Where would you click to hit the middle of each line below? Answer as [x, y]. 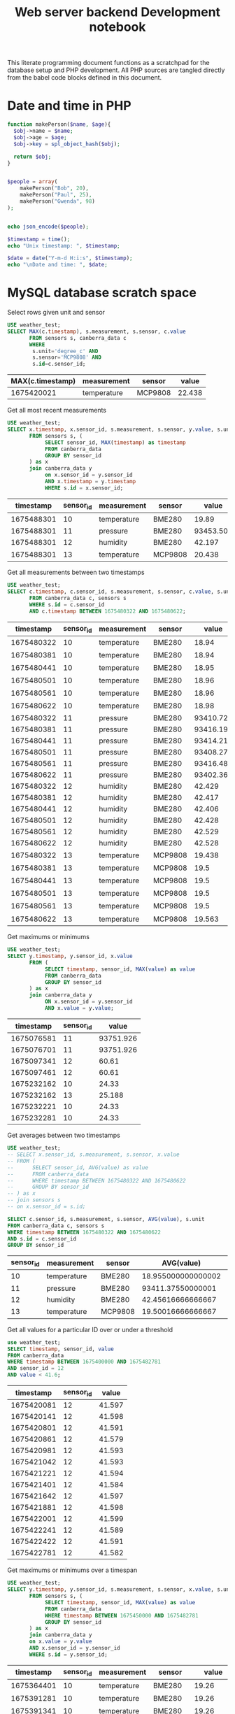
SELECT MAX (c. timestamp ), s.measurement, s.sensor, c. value [97, 331]
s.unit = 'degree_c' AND [65, 351]
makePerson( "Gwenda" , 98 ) [58, 201]
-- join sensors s [34, 1200]
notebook [117, 27]
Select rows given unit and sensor [56, 313]
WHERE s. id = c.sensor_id [67, 605]
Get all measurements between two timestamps [76, 572]
